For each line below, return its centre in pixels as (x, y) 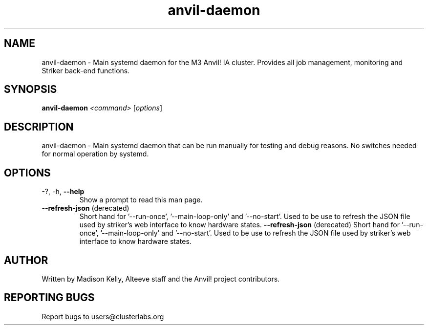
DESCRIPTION (39, 127)
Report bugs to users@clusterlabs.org (103, 316)
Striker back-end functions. (86, 70)
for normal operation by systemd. (95, 154)
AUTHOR (26, 260)
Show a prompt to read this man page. (141, 200)
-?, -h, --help (63, 192)
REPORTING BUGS (49, 298)
